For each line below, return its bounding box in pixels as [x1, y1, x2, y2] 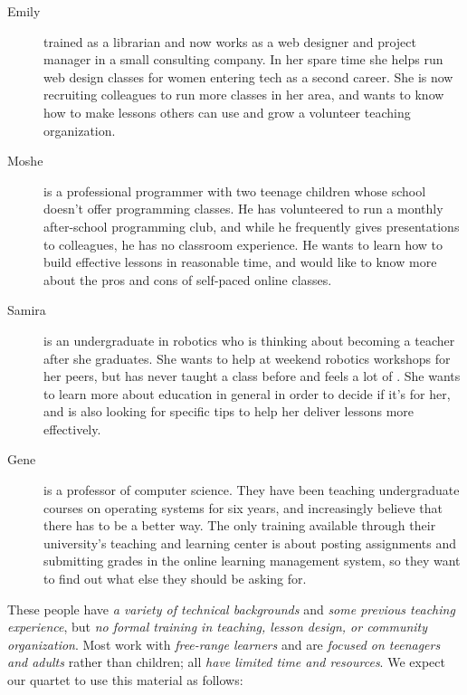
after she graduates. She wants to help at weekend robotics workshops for [43, 348, 451, 367]
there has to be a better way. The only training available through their [43, 516, 436, 535]
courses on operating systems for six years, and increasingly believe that [43, 498, 443, 517]
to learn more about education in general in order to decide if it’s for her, [43, 384, 451, 403]
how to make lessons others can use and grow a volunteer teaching [43, 102, 411, 121]
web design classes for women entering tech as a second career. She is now [43, 67, 453, 86]
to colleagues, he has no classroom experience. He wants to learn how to [43, 234, 443, 253]
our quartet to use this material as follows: [7, 671, 243, 689]
